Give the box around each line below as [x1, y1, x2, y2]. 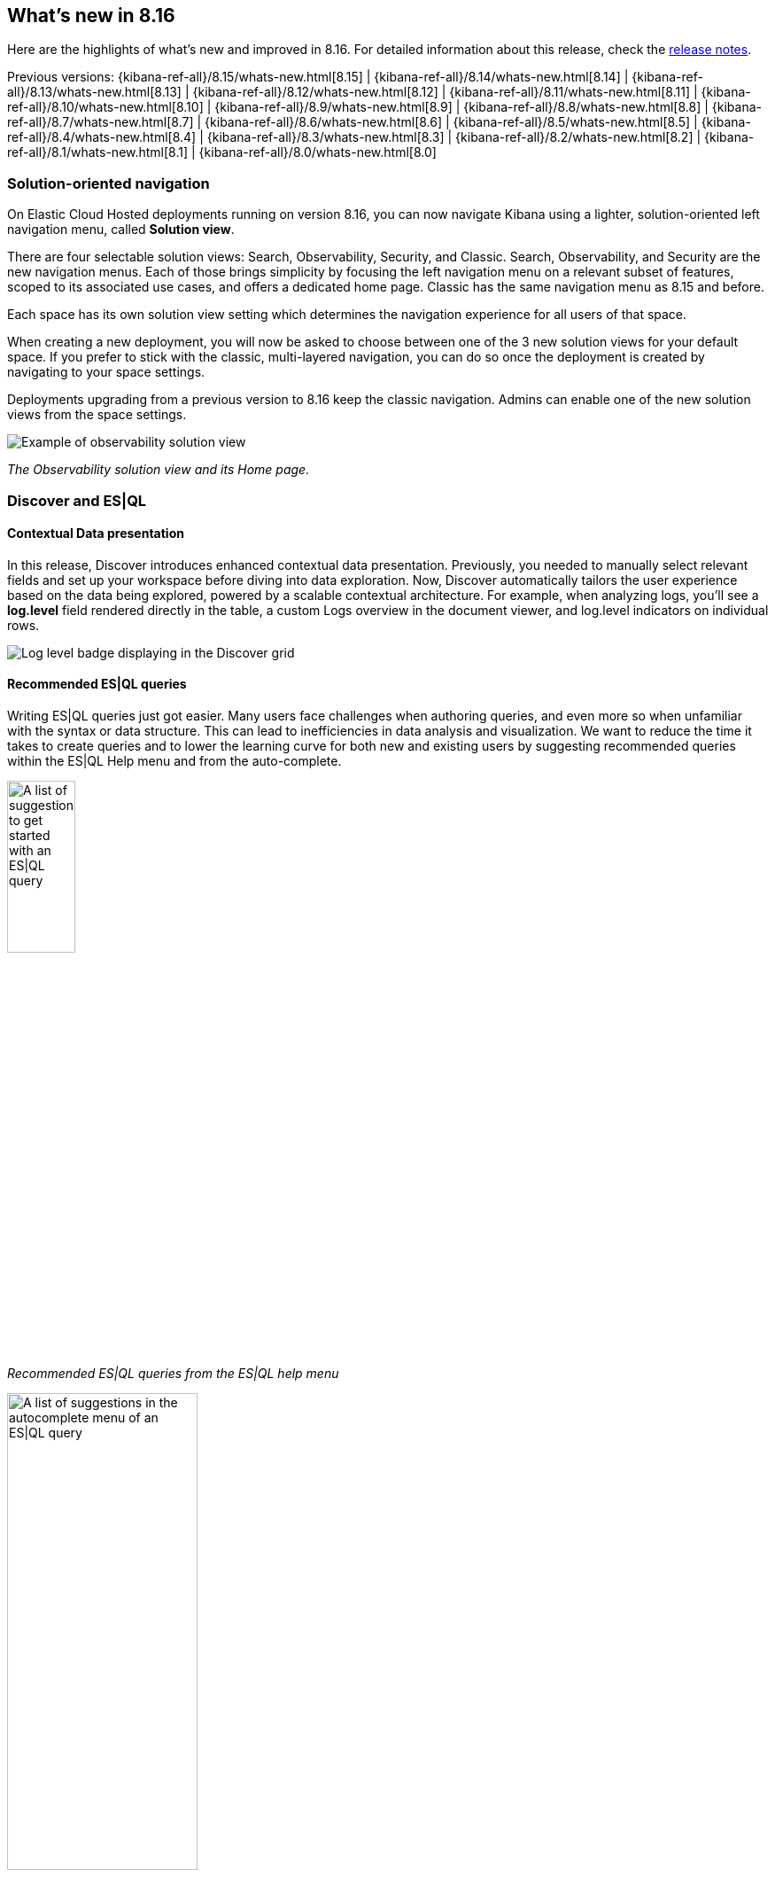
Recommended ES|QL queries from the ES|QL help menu [7, 1365, 339, 1381]
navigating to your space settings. [7, 364, 205, 380]
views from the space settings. [7, 407, 187, 423]
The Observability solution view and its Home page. [7, 462, 310, 478]
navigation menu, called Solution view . [7, 222, 235, 238]
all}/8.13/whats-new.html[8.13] [7, 84, 182, 100]
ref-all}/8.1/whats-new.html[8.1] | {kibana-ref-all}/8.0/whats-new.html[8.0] [7, 144, 437, 160]
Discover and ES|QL [7, 491, 147, 510]
